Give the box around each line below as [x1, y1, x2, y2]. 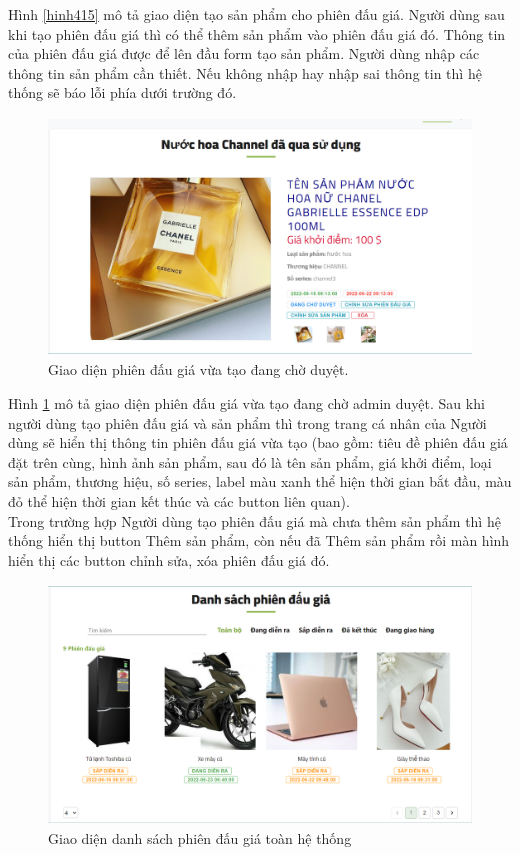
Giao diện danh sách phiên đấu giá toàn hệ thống [48, 828, 352, 849]
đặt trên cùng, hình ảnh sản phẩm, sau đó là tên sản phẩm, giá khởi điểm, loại [8, 451, 492, 472]
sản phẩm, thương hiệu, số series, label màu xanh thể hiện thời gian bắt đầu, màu [8, 471, 512, 492]
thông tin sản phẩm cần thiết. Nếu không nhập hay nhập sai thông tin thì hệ [8, 62, 482, 83]
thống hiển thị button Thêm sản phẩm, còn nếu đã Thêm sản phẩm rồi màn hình [8, 530, 510, 551]
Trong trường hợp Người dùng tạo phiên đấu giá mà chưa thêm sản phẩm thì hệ [8, 510, 501, 531]
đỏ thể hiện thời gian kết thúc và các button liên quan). [8, 490, 350, 511]
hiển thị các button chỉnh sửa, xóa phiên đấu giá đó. [8, 549, 330, 570]
